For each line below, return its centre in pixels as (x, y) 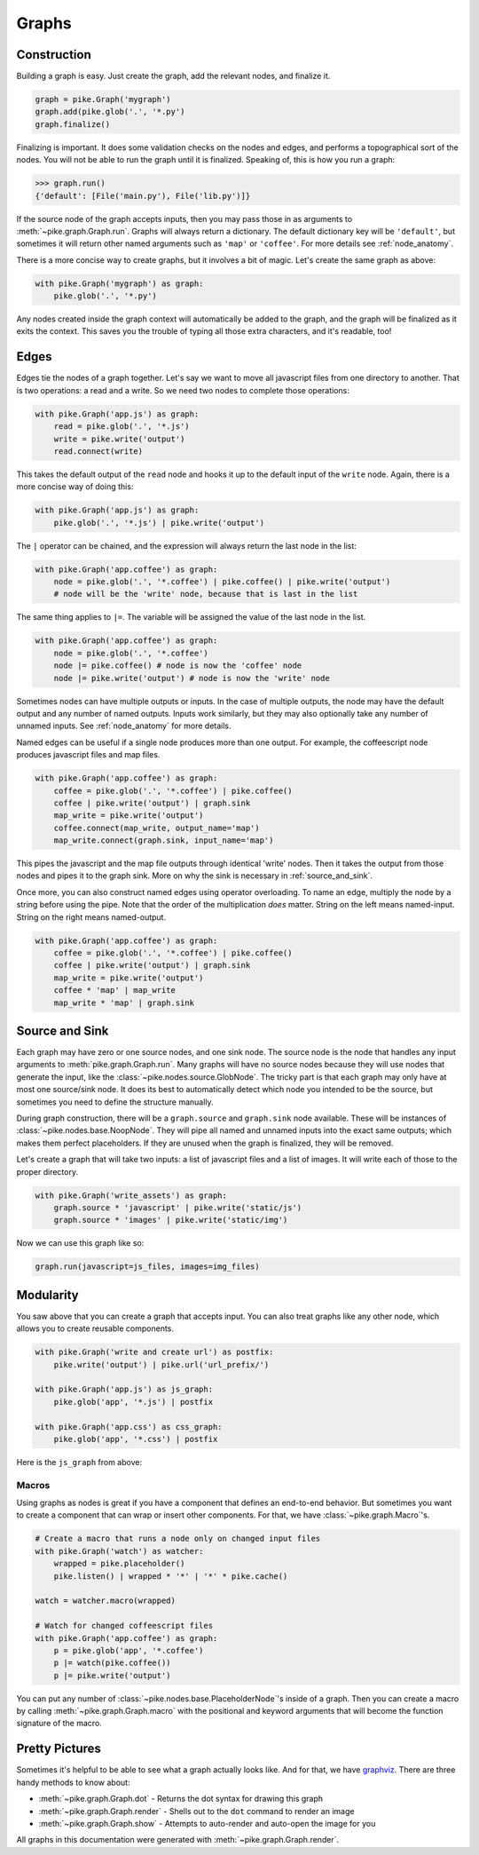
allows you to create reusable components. (95, 1328)
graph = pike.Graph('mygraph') (103, 99)
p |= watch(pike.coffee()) (113, 1663)
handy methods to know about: (73, 1782)
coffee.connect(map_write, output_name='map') (157, 828)
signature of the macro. (59, 1724)
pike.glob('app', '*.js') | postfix (133, 1402)
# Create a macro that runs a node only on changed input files (178, 1539)
